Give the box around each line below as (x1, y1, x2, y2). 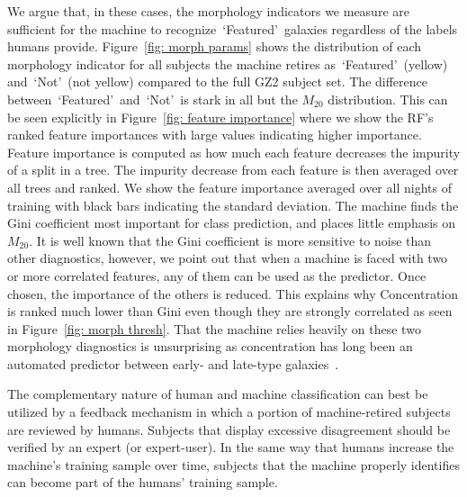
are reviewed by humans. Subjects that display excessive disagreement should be (7, 420, 451, 438)
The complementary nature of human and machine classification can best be (7, 384, 428, 403)
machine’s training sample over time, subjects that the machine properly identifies (7, 455, 460, 474)
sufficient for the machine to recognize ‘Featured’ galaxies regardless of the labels (7, 19, 458, 38)
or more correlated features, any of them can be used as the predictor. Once (7, 266, 427, 285)
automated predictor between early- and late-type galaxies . (7, 354, 339, 373)
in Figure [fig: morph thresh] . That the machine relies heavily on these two (7, 319, 421, 338)
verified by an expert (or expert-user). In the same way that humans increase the (7, 438, 454, 456)
